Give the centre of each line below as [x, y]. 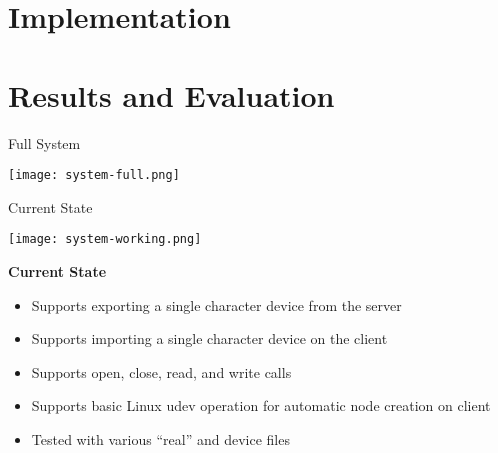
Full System [44, 142]
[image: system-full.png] [94, 175]
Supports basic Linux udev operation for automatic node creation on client [261, 405]
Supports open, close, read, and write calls [161, 371]
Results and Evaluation [171, 94]
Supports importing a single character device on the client [209, 338]
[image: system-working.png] [105, 239]
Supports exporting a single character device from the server [216, 304]
